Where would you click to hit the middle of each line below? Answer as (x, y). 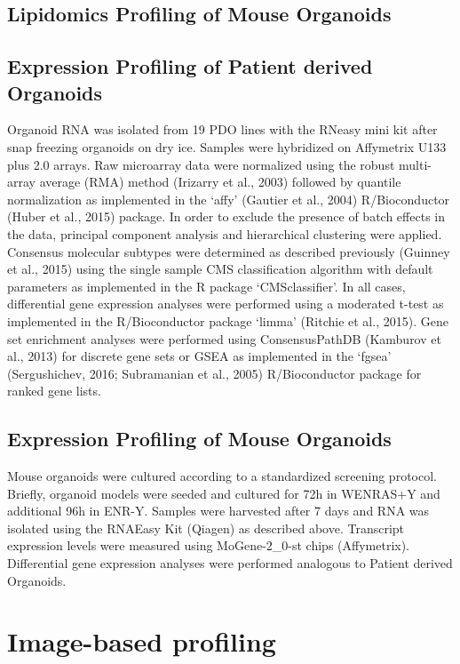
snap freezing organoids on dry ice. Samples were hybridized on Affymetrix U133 (227, 146)
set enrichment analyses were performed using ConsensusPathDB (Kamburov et (224, 338)
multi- (415, 164)
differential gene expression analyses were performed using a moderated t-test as (226, 304)
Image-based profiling (142, 641)
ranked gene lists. (54, 391)
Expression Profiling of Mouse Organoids (199, 439)
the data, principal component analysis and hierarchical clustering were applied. (225, 233)
